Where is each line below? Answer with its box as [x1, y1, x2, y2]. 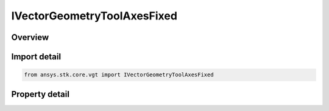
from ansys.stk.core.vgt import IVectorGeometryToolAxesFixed [24, 72, 214, 78]
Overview [11, 32, 49, 42]
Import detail [11, 52, 61, 62]
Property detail [11, 89, 70, 99]
